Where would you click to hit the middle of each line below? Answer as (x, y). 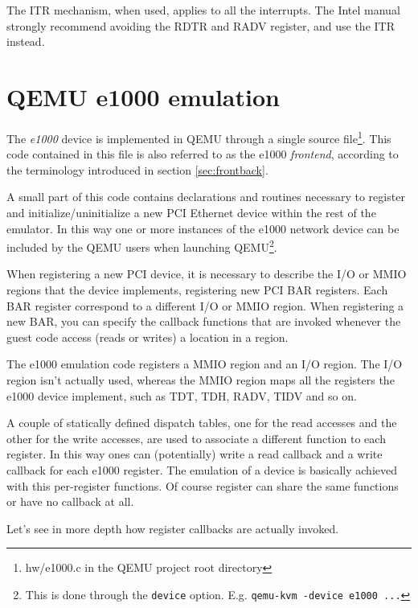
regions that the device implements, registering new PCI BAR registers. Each (197, 289)
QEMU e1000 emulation (143, 96)
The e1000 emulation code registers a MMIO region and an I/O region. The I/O (205, 364)
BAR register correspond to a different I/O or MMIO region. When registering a (205, 305)
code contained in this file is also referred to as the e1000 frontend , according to (203, 154)
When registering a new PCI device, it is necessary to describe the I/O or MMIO (207, 274)
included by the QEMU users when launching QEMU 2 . (142, 246)
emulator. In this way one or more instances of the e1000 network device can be (203, 228)
